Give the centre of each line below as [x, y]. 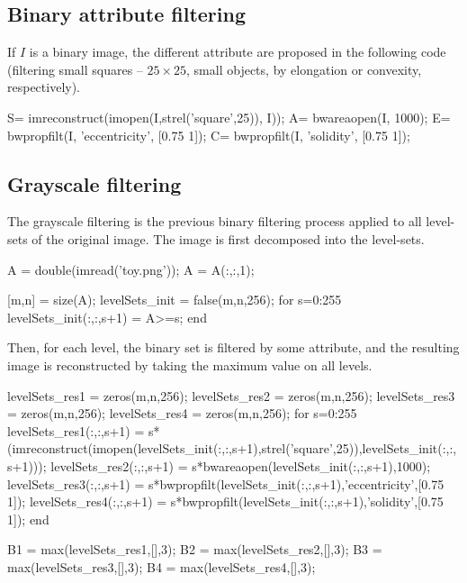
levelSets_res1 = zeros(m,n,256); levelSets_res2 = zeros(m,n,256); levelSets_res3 [231, 395]
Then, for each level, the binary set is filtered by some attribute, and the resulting [233, 347]
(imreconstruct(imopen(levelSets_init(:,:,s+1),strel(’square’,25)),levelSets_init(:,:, [232, 448]
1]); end [28, 519]
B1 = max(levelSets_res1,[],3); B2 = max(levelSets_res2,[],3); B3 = [195, 549]
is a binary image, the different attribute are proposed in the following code [238, 52]
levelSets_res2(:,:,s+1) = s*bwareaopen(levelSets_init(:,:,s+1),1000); [241, 465]
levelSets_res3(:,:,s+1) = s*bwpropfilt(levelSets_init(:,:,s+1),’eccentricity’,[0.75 [226, 483]
